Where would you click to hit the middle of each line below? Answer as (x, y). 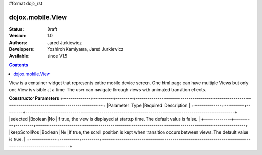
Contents (19, 65)
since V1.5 (57, 56)
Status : (16, 29)
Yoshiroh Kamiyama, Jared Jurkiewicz (85, 49)
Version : (18, 36)
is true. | (17, 139)
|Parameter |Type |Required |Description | (148, 105)
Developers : (22, 49)
